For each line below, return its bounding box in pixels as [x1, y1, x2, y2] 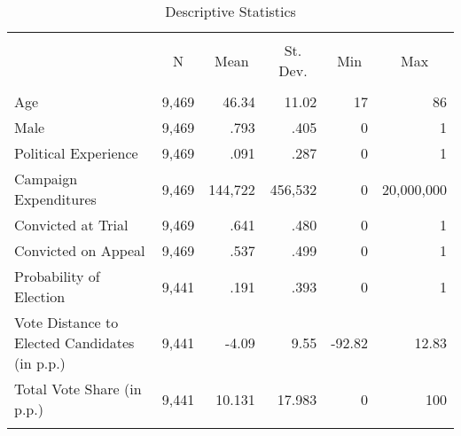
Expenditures [14, 189, 97, 209]
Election [14, 286, 66, 307]
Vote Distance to [14, 312, 119, 332]
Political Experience [14, 143, 138, 163]
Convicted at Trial [14, 214, 129, 235]
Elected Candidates [14, 332, 135, 353]
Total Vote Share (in [14, 378, 142, 399]
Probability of [14, 266, 100, 286]
